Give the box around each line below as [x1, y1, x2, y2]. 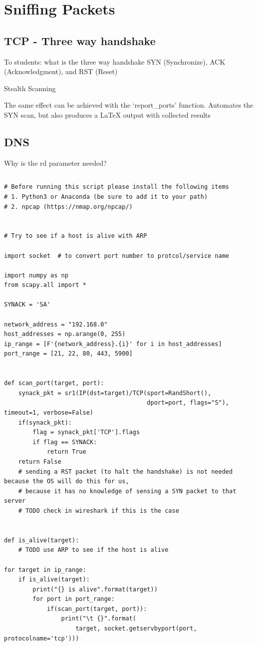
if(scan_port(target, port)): [46, 605, 147, 612]
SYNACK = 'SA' [4, 301, 51, 308]
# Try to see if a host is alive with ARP [4, 232, 147, 240]
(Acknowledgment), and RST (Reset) [4, 66, 118, 77]
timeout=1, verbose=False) [4, 409, 93, 416]
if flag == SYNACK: [32, 438, 97, 446]
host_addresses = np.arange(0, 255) [4, 331, 126, 338]
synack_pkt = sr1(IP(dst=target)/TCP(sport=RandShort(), [18, 389, 212, 397]
